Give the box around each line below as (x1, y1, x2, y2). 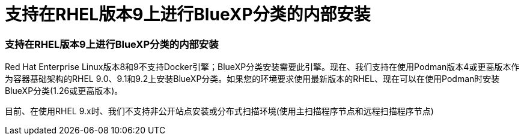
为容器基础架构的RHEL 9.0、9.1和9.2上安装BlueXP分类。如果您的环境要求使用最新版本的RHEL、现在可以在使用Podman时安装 (5, 74, 500, 84)
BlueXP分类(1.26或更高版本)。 (5, 86, 123, 96)
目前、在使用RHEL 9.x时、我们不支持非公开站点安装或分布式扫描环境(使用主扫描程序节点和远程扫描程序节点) (5, 106, 434, 117)
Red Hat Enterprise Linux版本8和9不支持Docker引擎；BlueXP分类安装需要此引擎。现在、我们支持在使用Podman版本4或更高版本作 (5, 62, 520, 72)
